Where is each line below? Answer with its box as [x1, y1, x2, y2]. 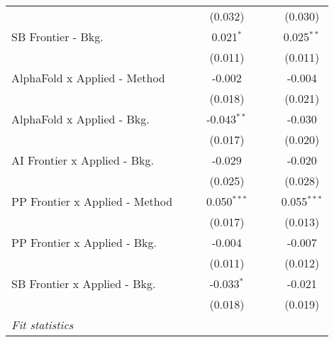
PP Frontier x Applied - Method [11, 193, 173, 209]
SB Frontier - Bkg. [11, 28, 104, 45]
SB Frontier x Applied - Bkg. [11, 275, 156, 292]
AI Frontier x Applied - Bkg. [11, 152, 154, 168]
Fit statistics [11, 316, 74, 333]
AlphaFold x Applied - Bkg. [11, 111, 150, 127]
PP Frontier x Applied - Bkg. [11, 234, 157, 250]
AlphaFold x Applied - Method [11, 70, 165, 86]
